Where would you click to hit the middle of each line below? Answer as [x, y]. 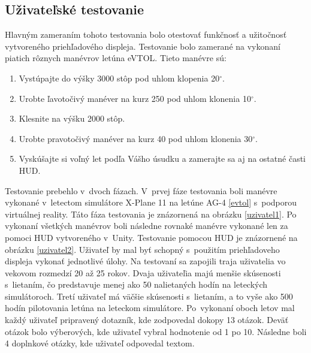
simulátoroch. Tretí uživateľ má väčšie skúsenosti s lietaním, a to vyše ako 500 [149, 296]
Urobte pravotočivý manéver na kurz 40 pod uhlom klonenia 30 [136, 138]
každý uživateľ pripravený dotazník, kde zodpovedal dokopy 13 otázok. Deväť [147, 320]
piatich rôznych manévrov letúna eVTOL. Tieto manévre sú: [116, 58]
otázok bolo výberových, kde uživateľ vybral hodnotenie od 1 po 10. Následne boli [156, 331]
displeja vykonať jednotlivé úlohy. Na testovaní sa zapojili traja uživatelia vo [145, 261]
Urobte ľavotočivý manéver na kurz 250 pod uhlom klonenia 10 [135, 98]
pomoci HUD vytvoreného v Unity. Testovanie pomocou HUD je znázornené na [151, 237]
